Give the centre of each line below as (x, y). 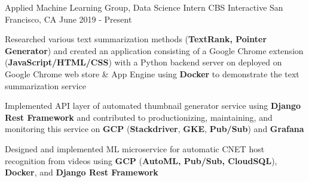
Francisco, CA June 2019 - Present (68, 19)
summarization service (45, 85)
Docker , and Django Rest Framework (82, 172)
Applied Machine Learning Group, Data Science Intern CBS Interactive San (144, 7)
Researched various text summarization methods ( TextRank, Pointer (136, 39)
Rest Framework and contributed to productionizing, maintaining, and (139, 117)
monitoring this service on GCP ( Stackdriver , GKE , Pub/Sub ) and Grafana (154, 129)
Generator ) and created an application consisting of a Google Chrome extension (154, 50)
